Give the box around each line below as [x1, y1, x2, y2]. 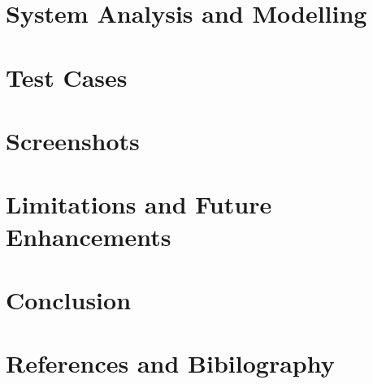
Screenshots [6, 123, 140, 157]
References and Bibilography [6, 347, 335, 380]
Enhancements [6, 219, 171, 252]
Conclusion [6, 283, 132, 316]
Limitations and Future [6, 188, 272, 221]
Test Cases [6, 60, 128, 93]
